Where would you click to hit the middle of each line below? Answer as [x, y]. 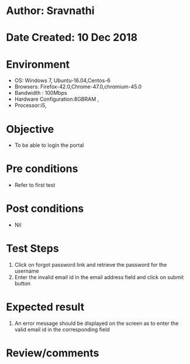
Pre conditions [42, 169]
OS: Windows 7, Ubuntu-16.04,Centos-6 [63, 81]
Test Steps [33, 248]
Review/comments [53, 353]
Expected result [45, 307]
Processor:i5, [30, 105]
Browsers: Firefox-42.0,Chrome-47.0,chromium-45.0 [78, 87]
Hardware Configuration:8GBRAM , [57, 99]
